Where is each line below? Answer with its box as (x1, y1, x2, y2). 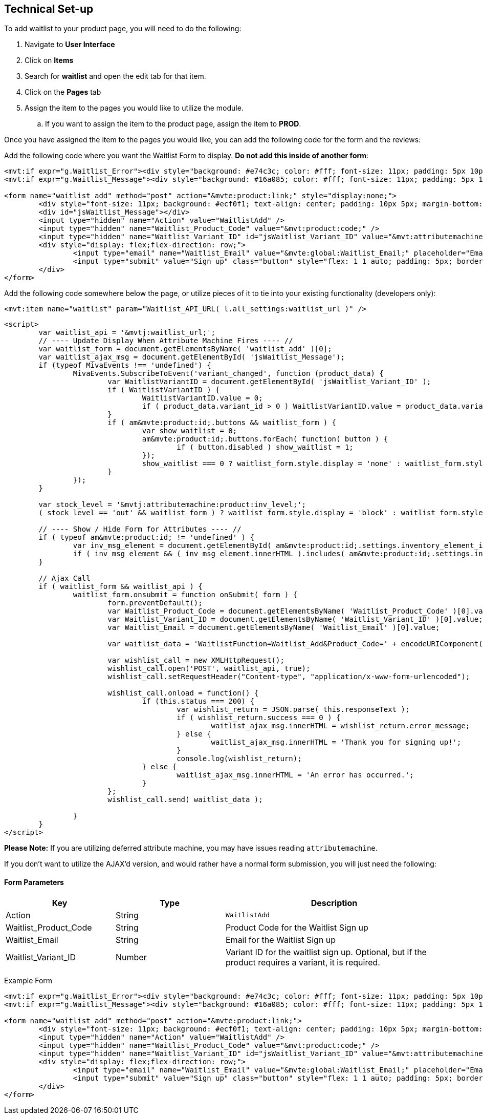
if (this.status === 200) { (142, 697, 254, 706)
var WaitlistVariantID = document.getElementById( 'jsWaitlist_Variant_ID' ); (107, 377, 431, 386)
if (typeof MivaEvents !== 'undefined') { (38, 361, 211, 370)
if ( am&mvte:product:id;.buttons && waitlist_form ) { (107, 418, 337, 427)
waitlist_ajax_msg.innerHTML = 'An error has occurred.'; (177, 771, 414, 779)
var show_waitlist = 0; (142, 427, 237, 435)
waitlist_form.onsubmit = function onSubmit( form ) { (73, 591, 298, 599)
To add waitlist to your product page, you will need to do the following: (4, 24, 241, 33)
